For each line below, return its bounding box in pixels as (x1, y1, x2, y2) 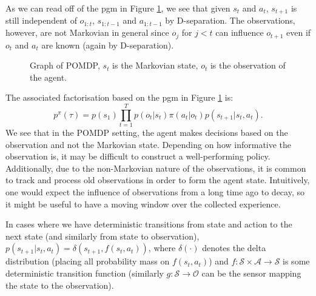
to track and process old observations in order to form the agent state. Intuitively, (5, 173, 310, 186)
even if (286, 26, 311, 39)
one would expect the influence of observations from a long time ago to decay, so (5, 185, 304, 198)
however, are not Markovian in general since (5, 26, 169, 39)
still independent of (5, 14, 77, 27)
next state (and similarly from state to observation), (5, 229, 200, 242)
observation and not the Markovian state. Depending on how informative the (5, 138, 292, 150)
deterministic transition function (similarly (5, 266, 164, 279)
